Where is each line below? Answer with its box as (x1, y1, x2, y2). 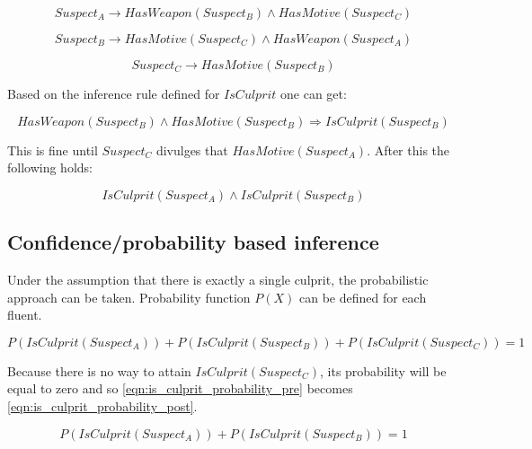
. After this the (367, 140, 450, 159)
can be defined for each (299, 287, 427, 306)
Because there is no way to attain (7, 361, 191, 380)
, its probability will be (319, 361, 447, 380)
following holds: (7, 158, 93, 177)
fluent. (7, 305, 42, 324)
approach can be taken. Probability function (7, 287, 251, 306)
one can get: (280, 84, 347, 102)
